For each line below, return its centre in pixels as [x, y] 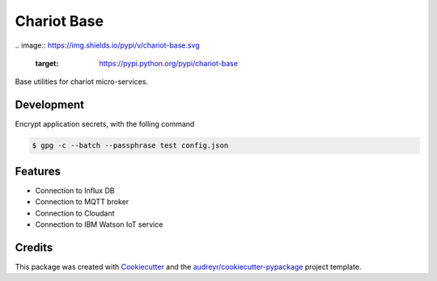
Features [38, 171]
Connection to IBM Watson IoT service [99, 224]
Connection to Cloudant [75, 213]
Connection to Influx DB [75, 191]
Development [50, 105]
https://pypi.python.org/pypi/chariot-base [169, 63]
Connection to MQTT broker [82, 202]
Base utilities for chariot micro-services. [82, 82]
